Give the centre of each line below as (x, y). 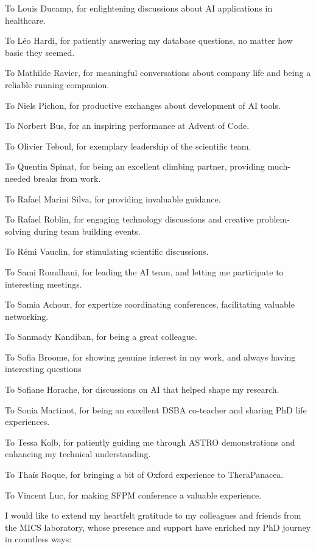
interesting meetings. (44, 284)
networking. (27, 316)
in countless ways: (38, 539)
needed (18, 178)
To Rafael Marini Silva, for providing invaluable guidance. (113, 199)
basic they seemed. (40, 52)
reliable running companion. (57, 84)
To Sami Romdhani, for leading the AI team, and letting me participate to (144, 271)
